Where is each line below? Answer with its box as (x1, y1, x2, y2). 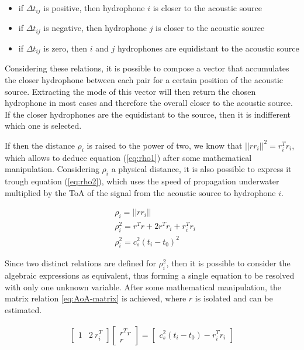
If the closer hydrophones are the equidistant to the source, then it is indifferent (5, 108, 291, 120)
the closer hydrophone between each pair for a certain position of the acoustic (5, 73, 284, 85)
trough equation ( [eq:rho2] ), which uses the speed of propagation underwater (5, 175, 279, 187)
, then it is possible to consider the (166, 257, 291, 269)
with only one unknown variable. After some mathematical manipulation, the (5, 280, 282, 293)
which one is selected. (5, 119, 82, 132)
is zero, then (43, 42, 88, 54)
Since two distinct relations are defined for (5, 257, 156, 269)
